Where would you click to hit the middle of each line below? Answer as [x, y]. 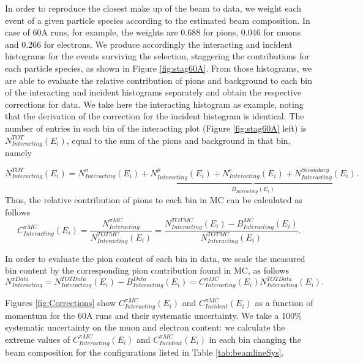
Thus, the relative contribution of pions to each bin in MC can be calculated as [154, 200]
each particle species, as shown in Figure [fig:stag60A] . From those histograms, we [159, 68]
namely [18, 153]
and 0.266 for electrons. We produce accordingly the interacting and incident [149, 44]
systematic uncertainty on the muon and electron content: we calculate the [145, 327]
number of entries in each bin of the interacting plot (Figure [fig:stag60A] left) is [156, 128]
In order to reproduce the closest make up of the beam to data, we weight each [153, 8]
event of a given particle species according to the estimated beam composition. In [158, 20]
